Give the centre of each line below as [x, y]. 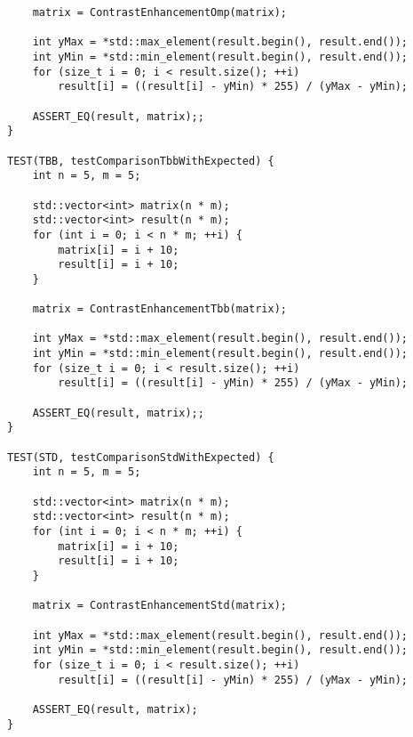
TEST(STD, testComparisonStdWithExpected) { [141, 457]
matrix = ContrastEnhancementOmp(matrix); [159, 12]
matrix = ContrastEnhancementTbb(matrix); [159, 309]
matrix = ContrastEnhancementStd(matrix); [159, 606]
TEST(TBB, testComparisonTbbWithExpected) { [141, 161]
